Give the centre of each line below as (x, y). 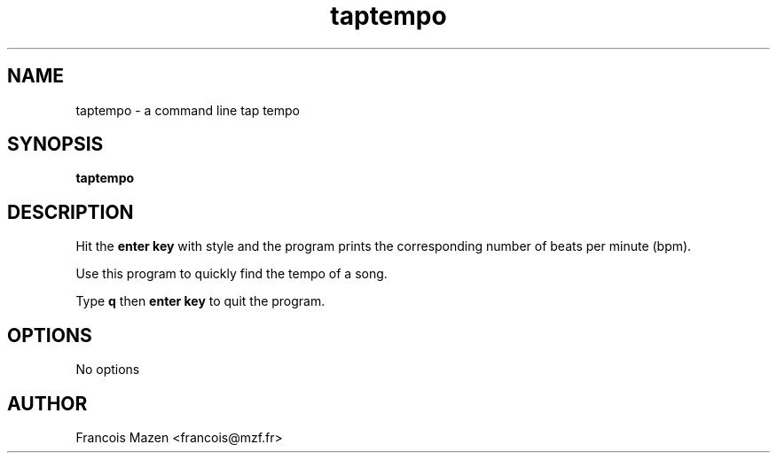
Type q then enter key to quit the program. (200, 301)
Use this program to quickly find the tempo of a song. (232, 274)
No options (108, 370)
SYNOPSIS (55, 144)
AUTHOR (47, 403)
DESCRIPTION (71, 212)
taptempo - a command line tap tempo (188, 110)
